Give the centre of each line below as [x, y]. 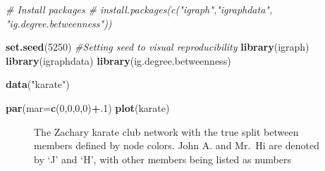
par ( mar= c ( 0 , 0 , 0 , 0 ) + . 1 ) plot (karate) [88, 107]
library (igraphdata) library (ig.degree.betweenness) [118, 60]
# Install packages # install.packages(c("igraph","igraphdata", [139, 9]
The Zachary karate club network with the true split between [166, 131]
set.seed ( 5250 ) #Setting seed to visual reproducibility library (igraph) [158, 47]
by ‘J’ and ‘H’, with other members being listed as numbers [163, 159]
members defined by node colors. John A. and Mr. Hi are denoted [177, 145]
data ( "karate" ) [38, 84]
